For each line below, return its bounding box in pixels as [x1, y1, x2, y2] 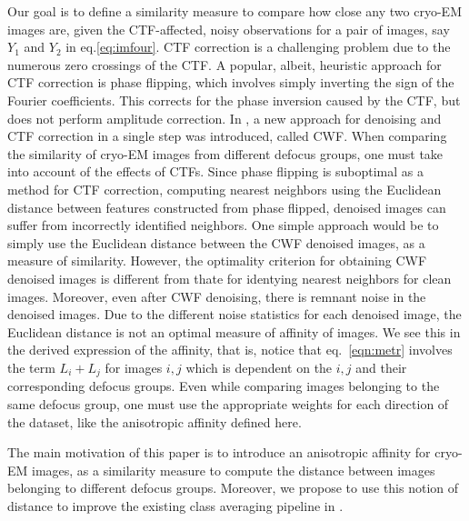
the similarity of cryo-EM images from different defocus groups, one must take [7, 144, 444, 163]
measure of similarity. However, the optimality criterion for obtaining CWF [7, 251, 427, 270]
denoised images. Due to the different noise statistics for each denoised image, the [7, 305, 462, 324]
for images [105, 357, 163, 376]
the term [7, 357, 55, 376]
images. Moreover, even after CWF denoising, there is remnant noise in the [7, 286, 426, 306]
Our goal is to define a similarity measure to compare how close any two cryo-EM [7, 2, 462, 20]
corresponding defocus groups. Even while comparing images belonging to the [7, 376, 440, 396]
